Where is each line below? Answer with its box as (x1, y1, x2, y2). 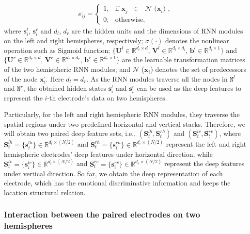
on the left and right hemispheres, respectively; (4, 35, 143, 46)
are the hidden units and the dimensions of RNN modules (71, 26, 243, 36)
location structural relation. (4, 187, 86, 198)
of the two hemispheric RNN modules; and (4, 64, 130, 74)
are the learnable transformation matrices (122, 54, 245, 65)
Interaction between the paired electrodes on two (4, 208, 200, 220)
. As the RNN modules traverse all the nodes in (86, 73, 228, 84)
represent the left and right (166, 139, 247, 149)
